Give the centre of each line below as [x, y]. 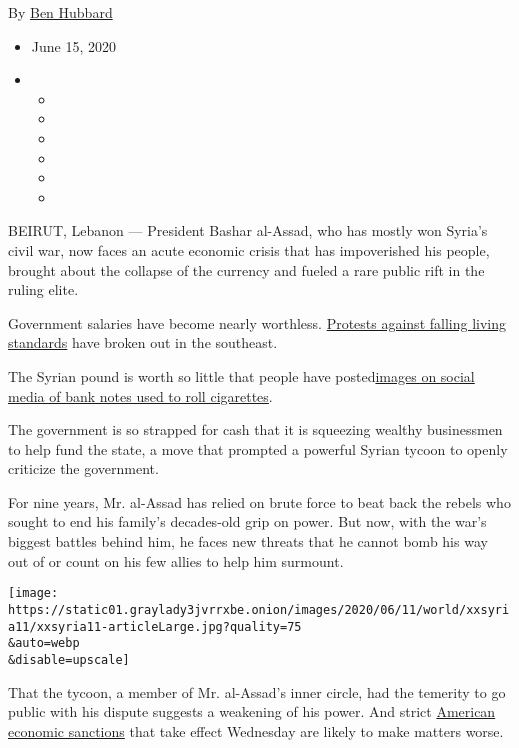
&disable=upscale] [69, 659]
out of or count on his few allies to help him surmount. [176, 560]
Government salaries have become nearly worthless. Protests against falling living [257, 322]
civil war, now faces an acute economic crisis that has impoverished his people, [249, 249]
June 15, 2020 [73, 45]
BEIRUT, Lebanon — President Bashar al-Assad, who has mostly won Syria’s [248, 230]
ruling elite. [43, 289]
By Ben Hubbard [60, 12]
